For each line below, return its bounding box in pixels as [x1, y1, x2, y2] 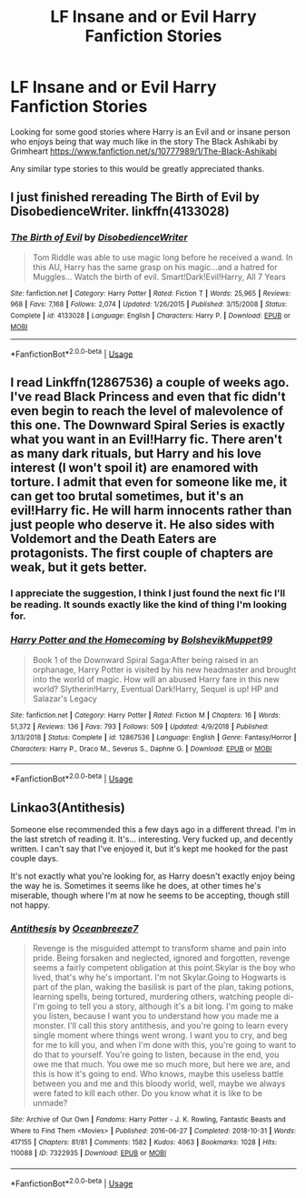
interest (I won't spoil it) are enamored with [10, 459, 259, 475]
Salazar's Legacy [32, 693, 98, 704]
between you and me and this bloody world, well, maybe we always [32, 1078, 286, 1089]
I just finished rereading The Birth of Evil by [10, 189, 260, 206]
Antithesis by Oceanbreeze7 [10, 921, 139, 934]
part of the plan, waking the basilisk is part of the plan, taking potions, [32, 982, 294, 992]
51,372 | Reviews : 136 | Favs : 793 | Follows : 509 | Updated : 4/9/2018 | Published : [10, 721, 270, 731]
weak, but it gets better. [10, 559, 148, 575]
